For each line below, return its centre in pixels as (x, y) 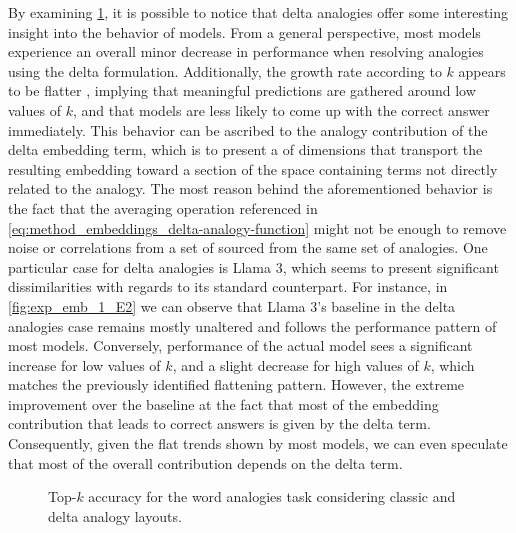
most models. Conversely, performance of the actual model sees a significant (240, 345)
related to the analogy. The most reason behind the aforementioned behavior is (250, 188)
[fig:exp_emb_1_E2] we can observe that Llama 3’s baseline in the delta (232, 305)
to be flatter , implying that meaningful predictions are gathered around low (242, 90)
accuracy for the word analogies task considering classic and (272, 496)
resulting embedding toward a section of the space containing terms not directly (253, 168)
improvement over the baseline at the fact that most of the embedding (223, 403)
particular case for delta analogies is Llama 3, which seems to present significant (253, 266)
